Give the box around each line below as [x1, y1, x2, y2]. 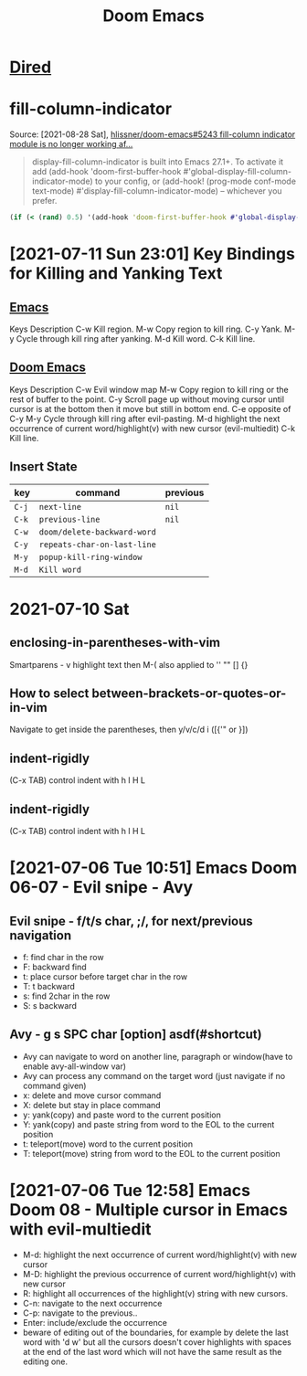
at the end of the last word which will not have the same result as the [22, 1346, 282, 1357]
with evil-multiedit [9, 1219, 153, 1240]
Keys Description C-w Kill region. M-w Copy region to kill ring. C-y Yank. [9, 323, 283, 334]
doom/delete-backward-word [38, 526, 157, 537]
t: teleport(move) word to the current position [22, 1138, 194, 1149]
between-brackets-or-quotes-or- [90, 686, 287, 702]
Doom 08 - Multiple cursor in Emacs [9, 1200, 288, 1221]
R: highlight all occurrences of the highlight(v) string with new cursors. [22, 1287, 289, 1298]
